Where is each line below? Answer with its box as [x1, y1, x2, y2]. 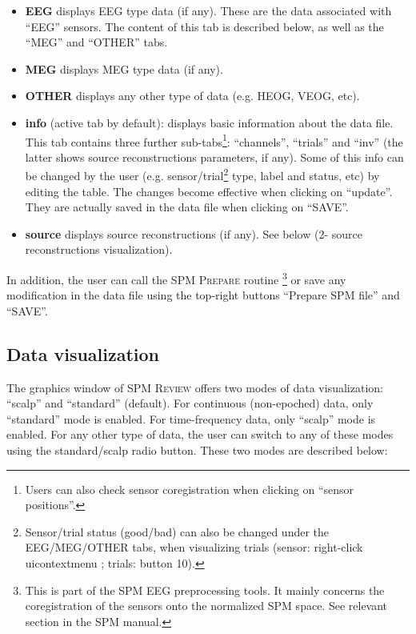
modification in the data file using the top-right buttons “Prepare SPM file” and [6, 287, 400, 303]
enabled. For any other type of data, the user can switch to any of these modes [6, 426, 394, 443]
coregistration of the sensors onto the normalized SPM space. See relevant [25, 597, 388, 614]
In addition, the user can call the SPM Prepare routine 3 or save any [6, 269, 346, 287]
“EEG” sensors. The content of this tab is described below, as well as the [25, 18, 384, 34]
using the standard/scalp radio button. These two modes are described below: [6, 442, 388, 459]
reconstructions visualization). [25, 241, 173, 258]
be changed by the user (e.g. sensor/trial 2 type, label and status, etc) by [25, 165, 380, 184]
